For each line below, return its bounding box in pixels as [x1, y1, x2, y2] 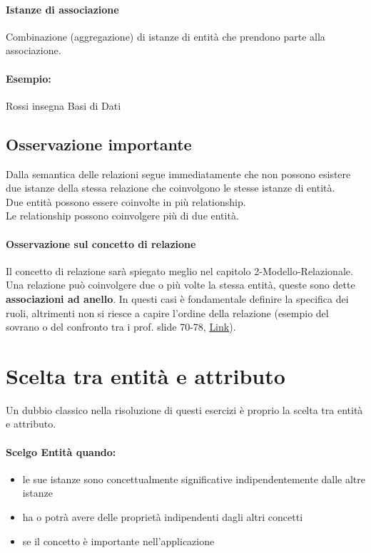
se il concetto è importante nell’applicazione [22, 533, 215, 548]
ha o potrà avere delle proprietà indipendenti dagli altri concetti [22, 510, 303, 524]
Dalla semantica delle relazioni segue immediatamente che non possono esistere [6, 166, 351, 181]
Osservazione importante [6, 133, 192, 155]
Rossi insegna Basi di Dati [6, 98, 121, 113]
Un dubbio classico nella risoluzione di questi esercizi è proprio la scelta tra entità [6, 402, 363, 417]
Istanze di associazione [6, 1, 119, 16]
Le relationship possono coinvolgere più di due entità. [6, 208, 239, 223]
